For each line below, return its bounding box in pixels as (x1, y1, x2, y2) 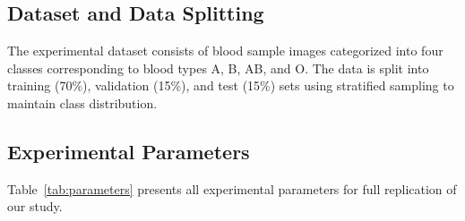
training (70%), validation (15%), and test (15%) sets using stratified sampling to (7, 76, 454, 95)
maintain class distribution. (7, 93, 158, 112)
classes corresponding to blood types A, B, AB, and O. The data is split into (7, 58, 429, 77)
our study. (7, 197, 63, 216)
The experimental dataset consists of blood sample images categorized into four (7, 41, 443, 60)
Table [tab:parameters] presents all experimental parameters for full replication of (7, 179, 457, 198)
